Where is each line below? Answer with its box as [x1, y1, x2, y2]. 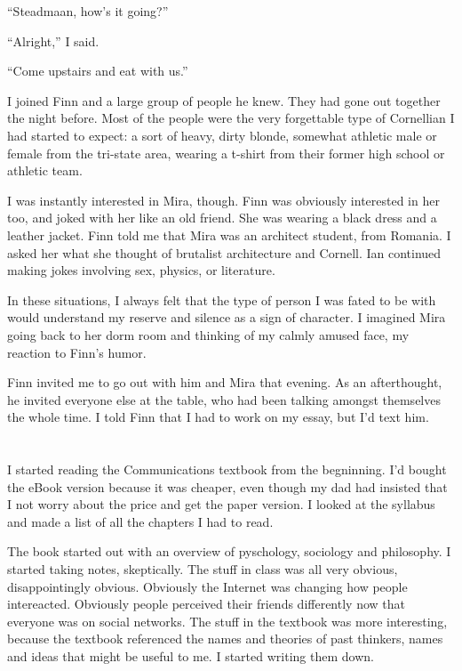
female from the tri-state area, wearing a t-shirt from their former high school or [7, 143, 445, 162]
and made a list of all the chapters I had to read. [7, 512, 274, 530]
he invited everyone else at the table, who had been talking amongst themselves [7, 390, 441, 408]
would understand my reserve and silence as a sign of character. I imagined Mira [7, 308, 446, 327]
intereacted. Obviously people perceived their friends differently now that [7, 594, 405, 613]
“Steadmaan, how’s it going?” [7, 2, 169, 20]
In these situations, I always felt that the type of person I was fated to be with [7, 290, 436, 309]
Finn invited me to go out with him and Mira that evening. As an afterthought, [7, 373, 442, 392]
